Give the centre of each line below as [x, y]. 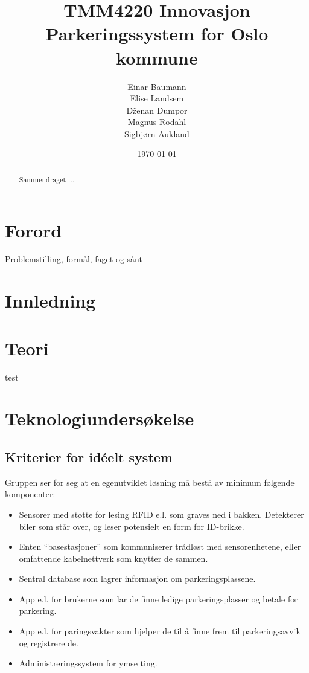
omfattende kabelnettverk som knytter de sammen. [113, 558]
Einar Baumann [157, 86]
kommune [157, 57]
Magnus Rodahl [157, 122]
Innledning [50, 301]
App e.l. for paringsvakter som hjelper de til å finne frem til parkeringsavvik [160, 631]
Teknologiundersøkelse [100, 418]
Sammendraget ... [46, 179]
